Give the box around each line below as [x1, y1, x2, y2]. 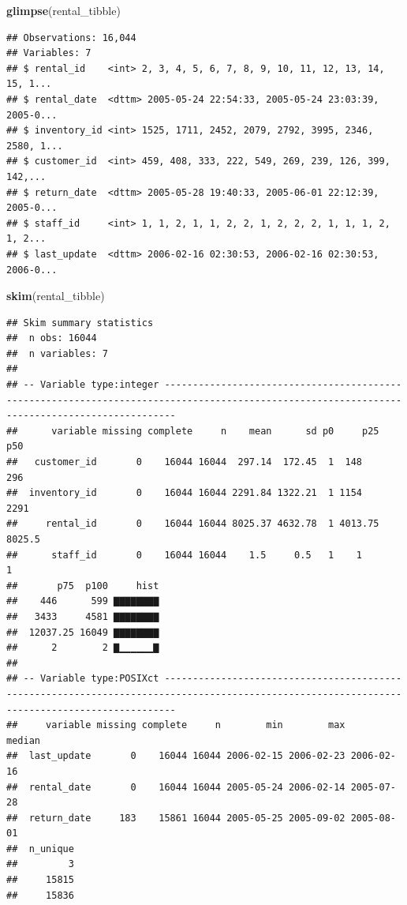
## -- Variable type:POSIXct [6, 673, 159, 685]
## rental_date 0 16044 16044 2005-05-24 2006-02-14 [6, 781, 345, 793]
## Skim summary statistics [6, 317, 154, 329]
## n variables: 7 [6, 347, 108, 359]
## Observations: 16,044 [6, 32, 136, 43]
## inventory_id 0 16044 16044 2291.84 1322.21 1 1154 [6, 487, 363, 499]
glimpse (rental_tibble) [6, 2, 121, 18]
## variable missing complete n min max [6, 719, 345, 731]
